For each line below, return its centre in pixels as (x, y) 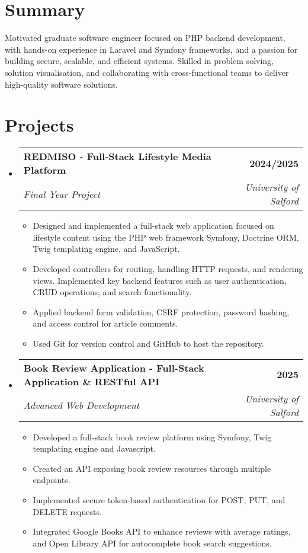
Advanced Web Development (81, 405)
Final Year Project (62, 194)
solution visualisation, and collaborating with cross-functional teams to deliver (147, 72)
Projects (39, 125)
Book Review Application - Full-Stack (114, 367)
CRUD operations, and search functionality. (112, 292)
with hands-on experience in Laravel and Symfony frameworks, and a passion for (151, 49)
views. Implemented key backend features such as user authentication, (160, 280)
